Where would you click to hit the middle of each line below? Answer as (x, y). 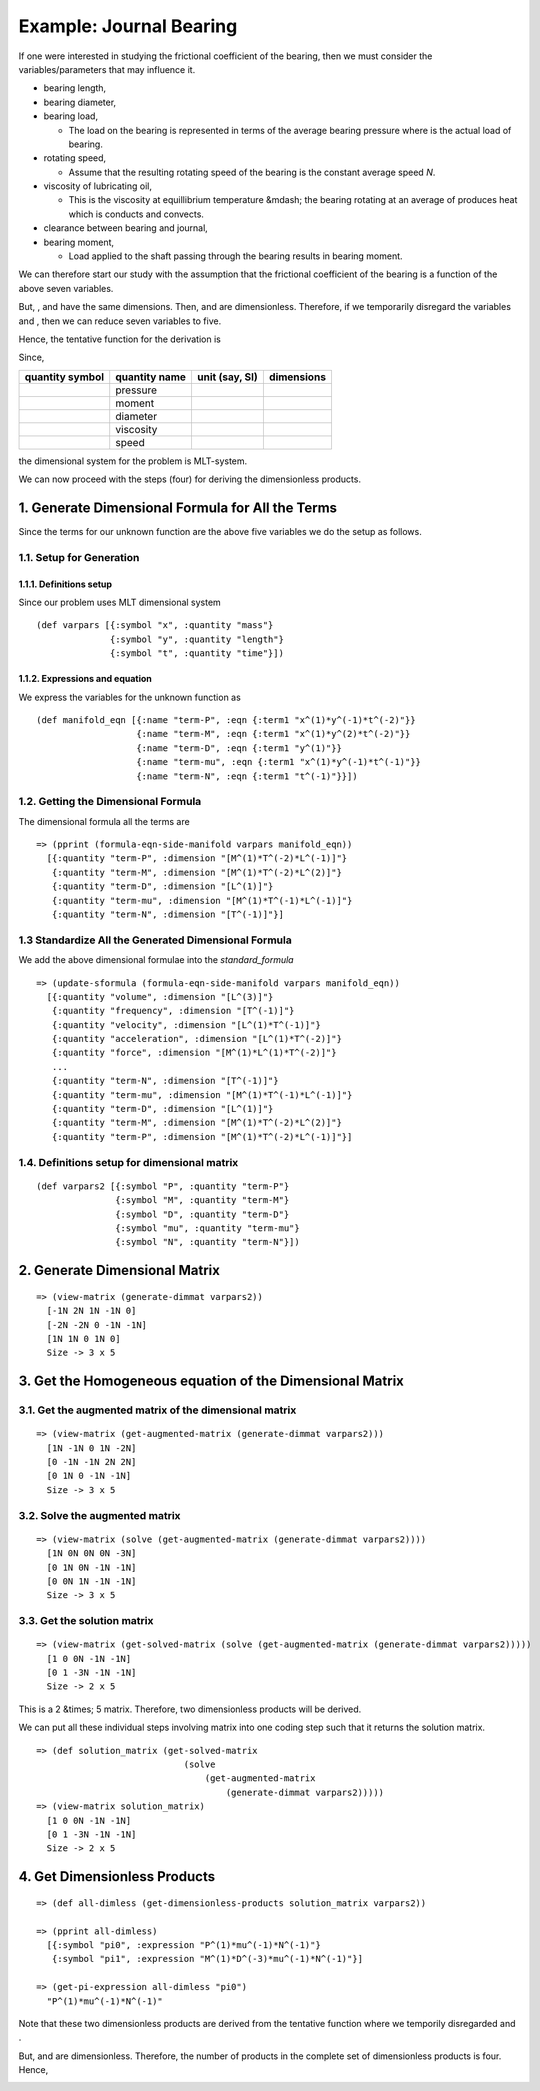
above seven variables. (66, 288)
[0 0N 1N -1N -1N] (91, 1581)
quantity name (151, 377)
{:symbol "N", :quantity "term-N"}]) (207, 1242)
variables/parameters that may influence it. (107, 69)
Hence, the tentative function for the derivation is (120, 339)
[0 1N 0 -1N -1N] (89, 1476)
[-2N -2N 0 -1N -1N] (97, 1324)
